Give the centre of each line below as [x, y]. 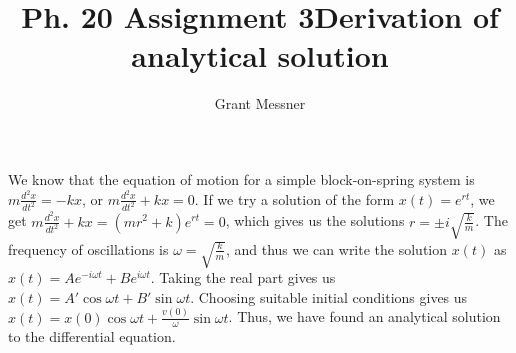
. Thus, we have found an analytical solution [364, 316]
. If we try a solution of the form [294, 198]
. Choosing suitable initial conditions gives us [329, 296]
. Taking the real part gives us [243, 277]
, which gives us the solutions [315, 220]
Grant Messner [260, 103]
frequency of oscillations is [88, 248]
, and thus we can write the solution [336, 248]
